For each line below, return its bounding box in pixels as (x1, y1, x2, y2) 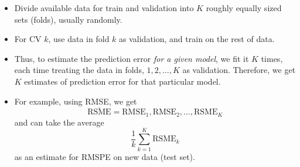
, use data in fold (48, 33, 110, 45)
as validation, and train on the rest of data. (119, 33, 275, 45)
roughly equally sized (206, 2, 282, 13)
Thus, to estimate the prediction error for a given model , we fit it (14, 52, 249, 64)
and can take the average (14, 116, 104, 128)
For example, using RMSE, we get (14, 95, 137, 107)
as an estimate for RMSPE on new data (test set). (14, 150, 195, 162)
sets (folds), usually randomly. (14, 13, 122, 25)
